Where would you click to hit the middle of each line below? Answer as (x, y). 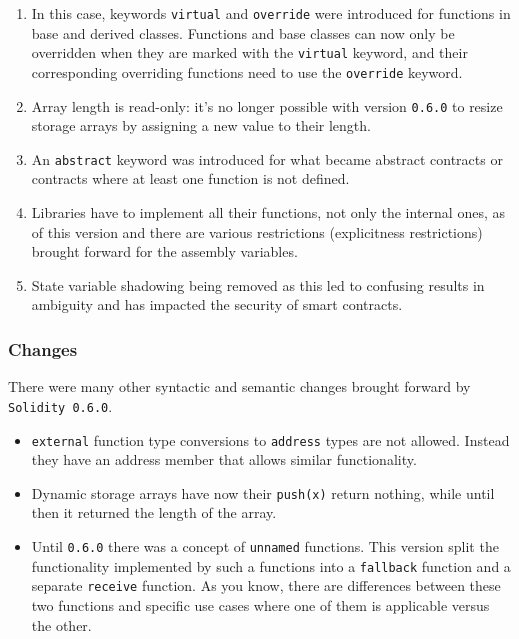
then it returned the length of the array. (154, 512)
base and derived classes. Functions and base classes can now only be (243, 32)
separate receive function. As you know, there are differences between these (266, 585)
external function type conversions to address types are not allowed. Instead (270, 439)
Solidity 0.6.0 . (60, 405)
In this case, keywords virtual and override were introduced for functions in (271, 13)
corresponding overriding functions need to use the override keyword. (247, 71)
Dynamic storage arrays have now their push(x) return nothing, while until (263, 492)
